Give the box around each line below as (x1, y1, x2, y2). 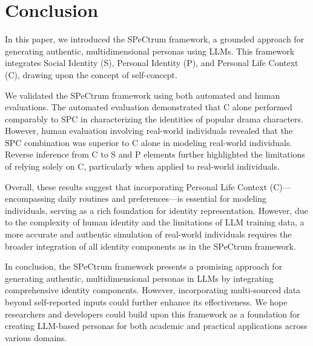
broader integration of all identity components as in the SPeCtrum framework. (5, 239, 296, 252)
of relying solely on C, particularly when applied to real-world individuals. (5, 160, 280, 173)
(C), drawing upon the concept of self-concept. (5, 68, 177, 81)
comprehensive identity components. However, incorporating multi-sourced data (5, 284, 301, 296)
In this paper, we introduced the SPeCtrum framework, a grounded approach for (5, 33, 305, 45)
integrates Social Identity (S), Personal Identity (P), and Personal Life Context (5, 56, 298, 69)
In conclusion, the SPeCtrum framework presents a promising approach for (5, 260, 283, 273)
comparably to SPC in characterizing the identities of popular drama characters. (5, 112, 303, 125)
